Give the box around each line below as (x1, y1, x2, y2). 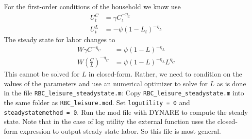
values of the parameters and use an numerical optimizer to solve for (4, 78, 208, 88)
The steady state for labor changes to (4, 34, 115, 45)
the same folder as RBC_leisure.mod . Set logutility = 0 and (4, 97, 190, 107)
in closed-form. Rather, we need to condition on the (88, 69, 242, 78)
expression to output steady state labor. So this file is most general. (20, 125, 221, 136)
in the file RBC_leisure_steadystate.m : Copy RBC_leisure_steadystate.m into (4, 88, 244, 98)
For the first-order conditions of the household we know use (4, 1, 181, 11)
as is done (217, 78, 246, 88)
